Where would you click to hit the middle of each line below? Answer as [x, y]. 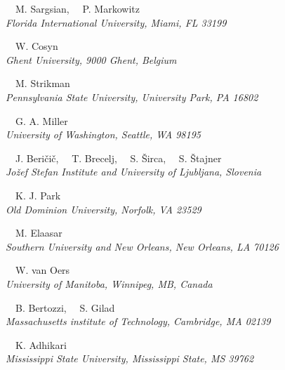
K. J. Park [38, 195]
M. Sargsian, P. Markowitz [77, 8]
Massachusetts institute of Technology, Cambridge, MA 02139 [138, 321]
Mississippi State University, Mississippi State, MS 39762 [130, 358]
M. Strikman [42, 83]
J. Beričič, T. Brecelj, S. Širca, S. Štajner [118, 158]
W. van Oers [42, 270]
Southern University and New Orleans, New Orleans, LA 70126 [142, 246]
